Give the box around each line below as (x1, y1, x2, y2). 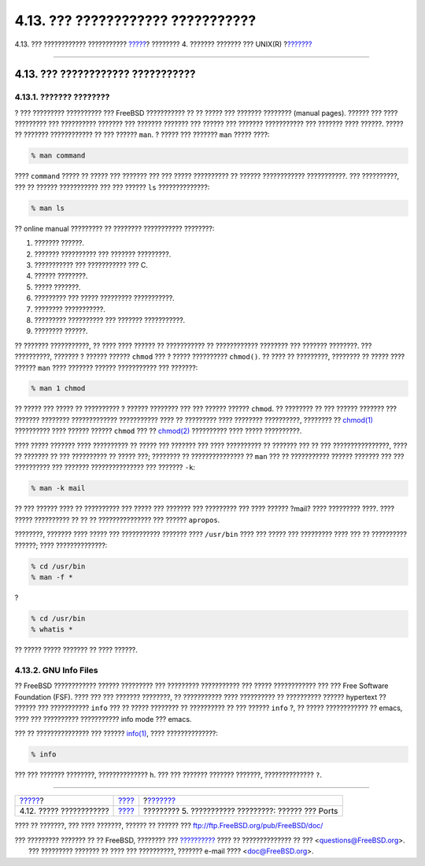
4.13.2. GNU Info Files (14, 665, 98, 676)
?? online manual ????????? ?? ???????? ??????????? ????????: (14, 224, 215, 233)
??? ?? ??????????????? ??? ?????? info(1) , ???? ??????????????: (14, 728, 218, 738)
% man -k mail (31, 484, 86, 493)
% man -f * (31, 572, 73, 582)
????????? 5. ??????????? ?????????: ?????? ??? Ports (142, 805, 338, 816)
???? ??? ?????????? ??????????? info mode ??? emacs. (14, 714, 192, 724)
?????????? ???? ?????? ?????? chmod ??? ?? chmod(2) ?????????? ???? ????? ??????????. (14, 426, 302, 436)
